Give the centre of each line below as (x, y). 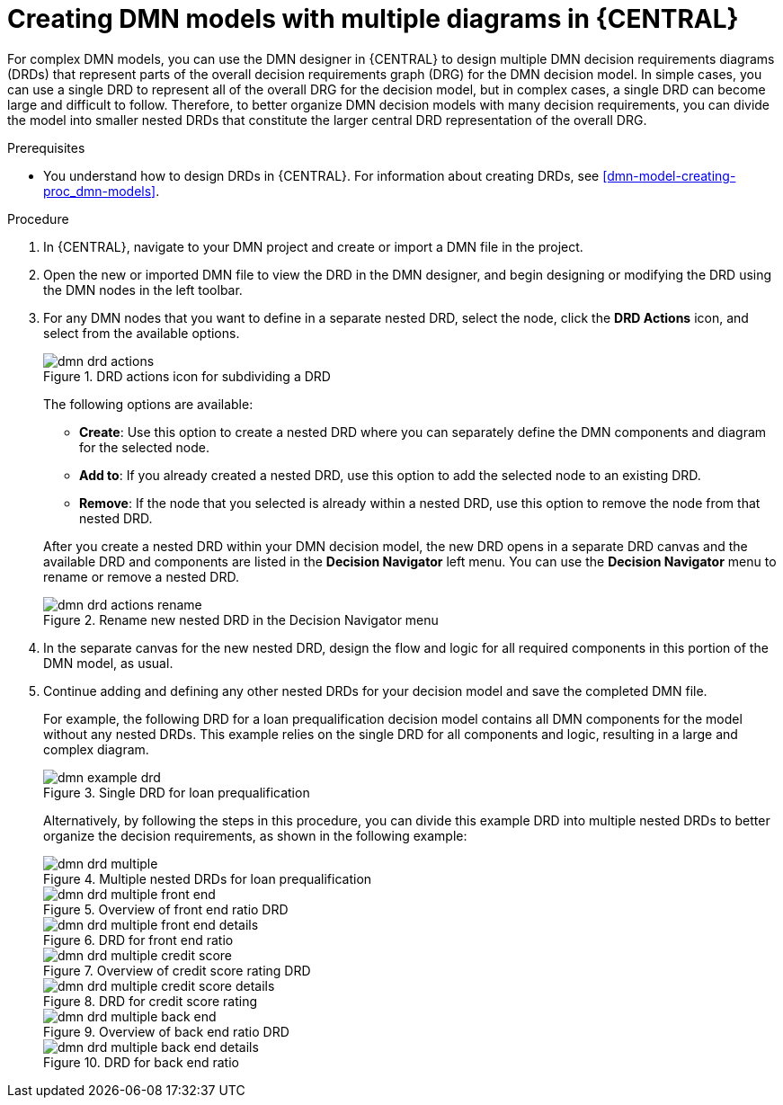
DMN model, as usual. (108, 663)
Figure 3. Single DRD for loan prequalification (177, 792)
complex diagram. (96, 749)
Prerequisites (46, 147)
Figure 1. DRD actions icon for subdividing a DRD (187, 376)
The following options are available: (148, 404)
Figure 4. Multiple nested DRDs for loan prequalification (208, 878)
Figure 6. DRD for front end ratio (138, 940)
